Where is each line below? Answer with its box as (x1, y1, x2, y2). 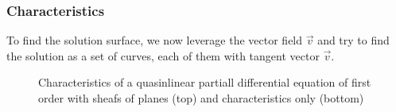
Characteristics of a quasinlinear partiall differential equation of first (38, 74, 371, 91)
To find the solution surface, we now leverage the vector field (6, 32, 303, 48)
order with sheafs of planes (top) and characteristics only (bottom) (38, 90, 364, 106)
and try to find (317, 32, 390, 48)
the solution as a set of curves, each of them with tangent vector (6, 47, 320, 64)
